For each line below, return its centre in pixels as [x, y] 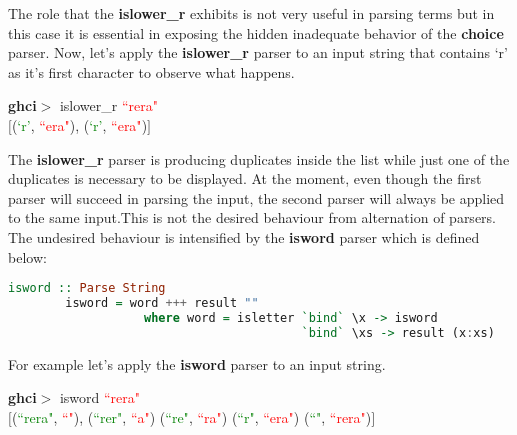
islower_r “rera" [108, 105]
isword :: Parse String [87, 288]
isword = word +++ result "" [162, 303]
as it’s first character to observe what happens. [151, 71]
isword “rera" [100, 397]
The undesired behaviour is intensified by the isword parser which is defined [244, 236]
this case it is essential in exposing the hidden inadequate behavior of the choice [256, 32]
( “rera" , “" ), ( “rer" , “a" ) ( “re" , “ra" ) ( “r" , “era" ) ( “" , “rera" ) [191, 416]
